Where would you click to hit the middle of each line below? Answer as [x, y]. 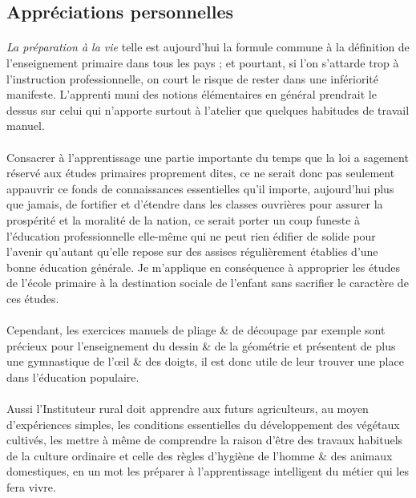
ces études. [33, 298]
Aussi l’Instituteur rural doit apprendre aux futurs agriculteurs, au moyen [188, 409]
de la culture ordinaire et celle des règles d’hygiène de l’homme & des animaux [200, 455]
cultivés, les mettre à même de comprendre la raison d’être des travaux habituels [205, 440]
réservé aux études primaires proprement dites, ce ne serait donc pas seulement [201, 173]
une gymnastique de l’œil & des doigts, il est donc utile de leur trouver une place [205, 361]
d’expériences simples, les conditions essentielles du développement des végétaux [203, 424]
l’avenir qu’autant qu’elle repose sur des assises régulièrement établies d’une [192, 251]
